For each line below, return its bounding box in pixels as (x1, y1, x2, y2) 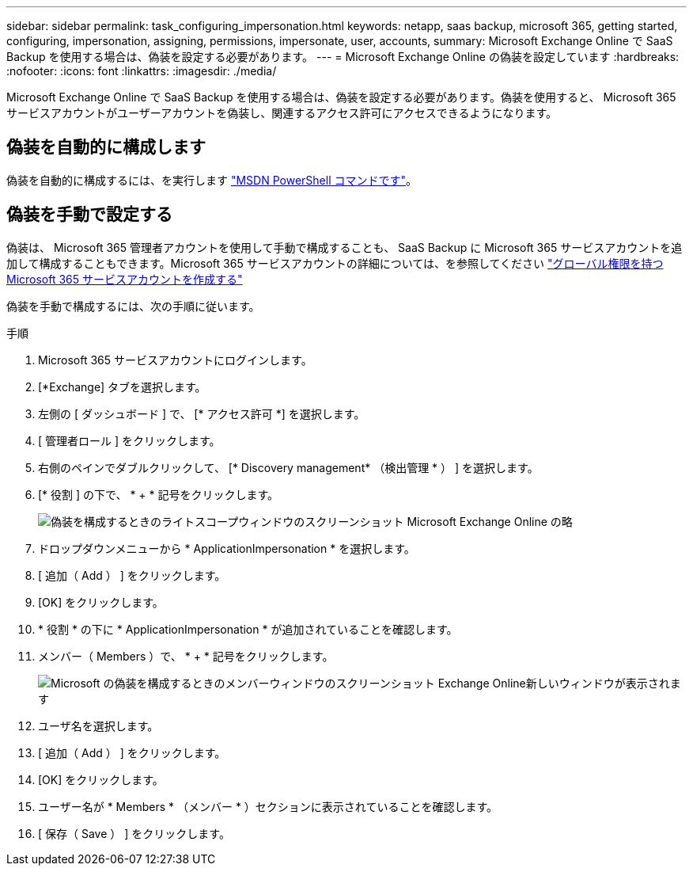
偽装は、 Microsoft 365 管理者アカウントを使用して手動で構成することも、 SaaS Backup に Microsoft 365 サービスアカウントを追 (6, 240, 683, 254)
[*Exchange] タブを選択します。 (38, 379, 206, 394)
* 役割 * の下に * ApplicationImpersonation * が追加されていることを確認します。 (38, 622, 458, 636)
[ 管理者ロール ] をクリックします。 (38, 433, 221, 447)
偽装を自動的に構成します (6, 137, 206, 158)
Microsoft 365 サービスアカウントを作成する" (6, 272, 243, 286)
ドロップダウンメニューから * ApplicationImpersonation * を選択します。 (38, 541, 415, 555)
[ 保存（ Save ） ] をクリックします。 (38, 826, 230, 840)
